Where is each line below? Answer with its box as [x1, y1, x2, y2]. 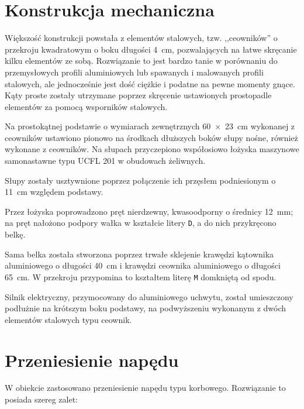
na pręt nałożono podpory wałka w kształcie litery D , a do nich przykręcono [5, 216, 277, 229]
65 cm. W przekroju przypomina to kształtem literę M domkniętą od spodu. [5, 270, 277, 283]
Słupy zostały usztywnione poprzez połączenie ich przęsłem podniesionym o [5, 174, 276, 186]
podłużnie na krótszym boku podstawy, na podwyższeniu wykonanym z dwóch [5, 302, 286, 314]
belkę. [5, 228, 26, 240]
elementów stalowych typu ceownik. [5, 313, 132, 325]
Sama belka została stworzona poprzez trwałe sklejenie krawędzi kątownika [5, 248, 274, 260]
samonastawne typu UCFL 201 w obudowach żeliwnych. [5, 154, 206, 167]
